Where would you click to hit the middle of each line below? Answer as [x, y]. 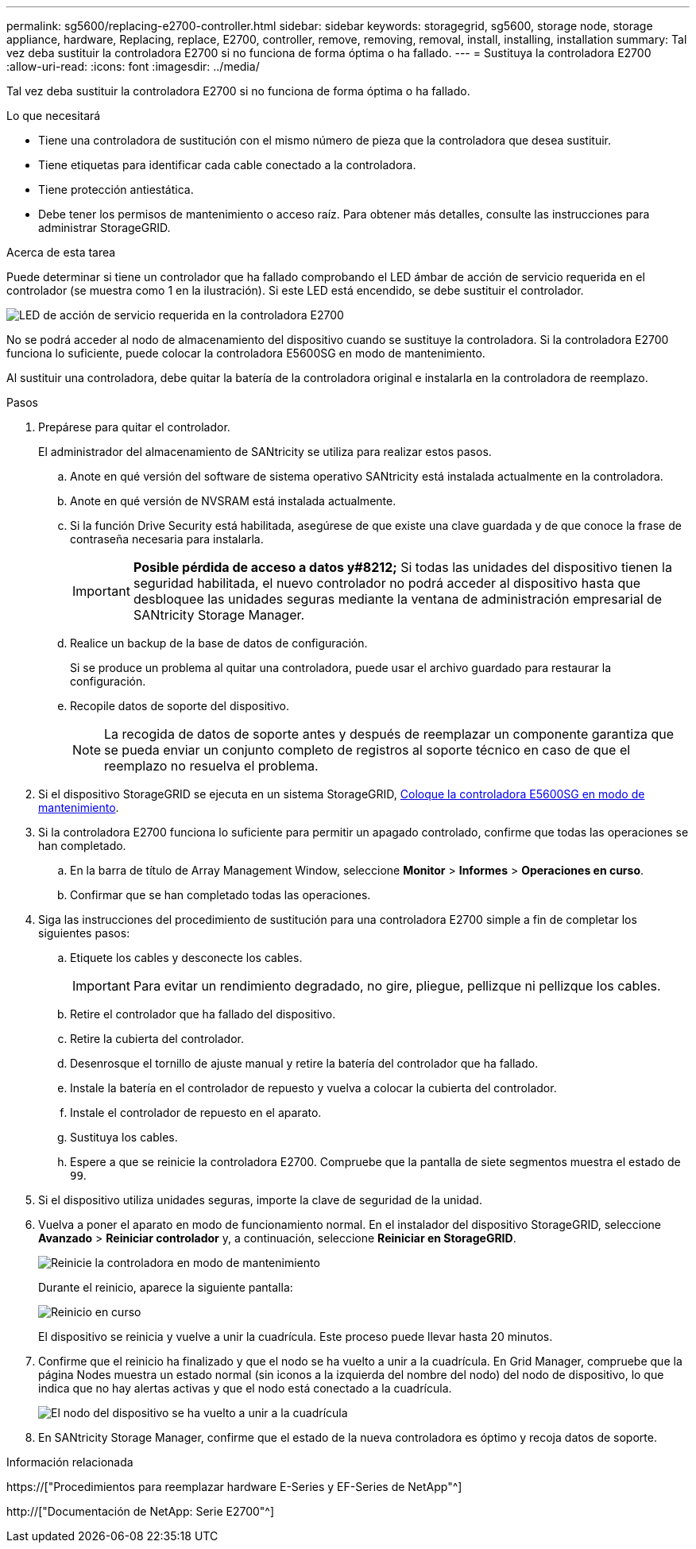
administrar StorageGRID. [104, 228]
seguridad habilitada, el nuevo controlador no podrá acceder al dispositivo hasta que [387, 583]
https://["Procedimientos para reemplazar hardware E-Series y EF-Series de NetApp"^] [234, 1487]
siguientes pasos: [84, 933]
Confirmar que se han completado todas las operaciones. [220, 895]
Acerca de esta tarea [61, 252]
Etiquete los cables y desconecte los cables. [186, 958]
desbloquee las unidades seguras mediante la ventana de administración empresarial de [398, 599]
